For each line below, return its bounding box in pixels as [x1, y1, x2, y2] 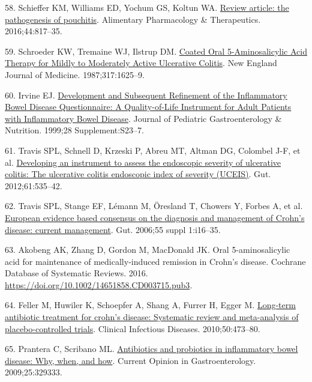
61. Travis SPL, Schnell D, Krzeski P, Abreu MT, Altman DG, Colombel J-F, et [5, 144, 301, 156]
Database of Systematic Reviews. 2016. [5, 267, 148, 279]
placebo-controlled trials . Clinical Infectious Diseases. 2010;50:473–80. [5, 322, 260, 335]
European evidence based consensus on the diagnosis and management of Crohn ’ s [5, 211, 305, 223]
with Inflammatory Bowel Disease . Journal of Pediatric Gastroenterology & [5, 112, 282, 124]
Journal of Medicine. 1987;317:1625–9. [5, 68, 145, 80]
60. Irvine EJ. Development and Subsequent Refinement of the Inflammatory [5, 88, 287, 101]
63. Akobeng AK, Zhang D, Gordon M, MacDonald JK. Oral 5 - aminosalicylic [5, 243, 290, 256]
